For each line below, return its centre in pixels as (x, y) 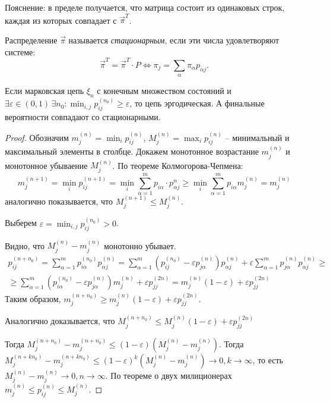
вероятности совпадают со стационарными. (83, 117)
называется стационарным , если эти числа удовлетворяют (174, 40)
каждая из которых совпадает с (61, 20)
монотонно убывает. (140, 245)
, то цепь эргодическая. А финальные (197, 103)
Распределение (31, 40)
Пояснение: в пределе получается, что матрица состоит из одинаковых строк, (145, 7)
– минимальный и (257, 137)
